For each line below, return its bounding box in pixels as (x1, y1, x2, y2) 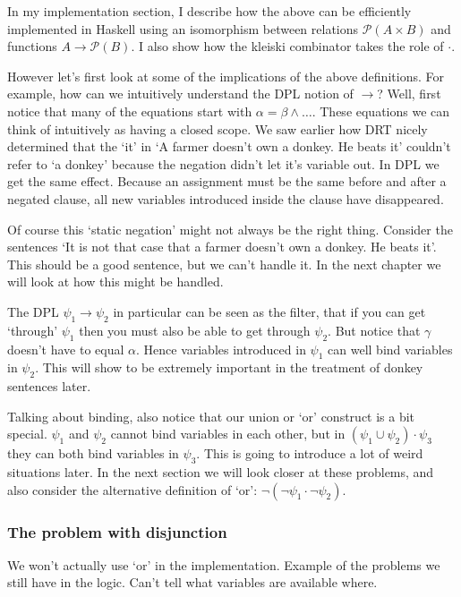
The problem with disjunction (7, 520, 227, 542)
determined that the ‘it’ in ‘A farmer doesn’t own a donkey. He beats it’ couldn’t (7, 137, 451, 156)
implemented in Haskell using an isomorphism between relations (7, 19, 359, 38)
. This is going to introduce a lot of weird (196, 444, 423, 463)
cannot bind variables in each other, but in (110, 424, 346, 443)
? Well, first (377, 84, 441, 103)
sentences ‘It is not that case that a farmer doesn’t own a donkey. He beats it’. (7, 237, 437, 256)
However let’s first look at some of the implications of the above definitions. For (7, 66, 444, 85)
